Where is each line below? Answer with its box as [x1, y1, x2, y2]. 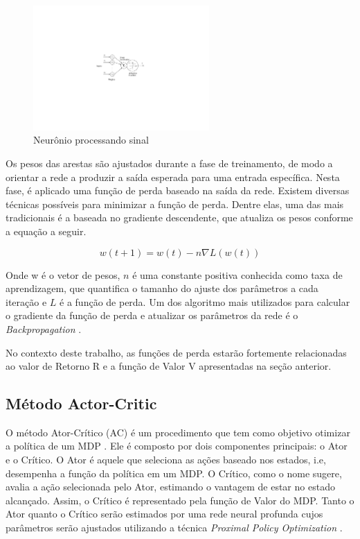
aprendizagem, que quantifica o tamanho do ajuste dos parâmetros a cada [6, 281, 318, 296]
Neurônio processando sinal [33, 132, 149, 147]
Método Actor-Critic [6, 393, 157, 414]
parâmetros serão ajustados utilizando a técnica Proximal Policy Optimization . [6, 520, 343, 535]
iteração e [6, 294, 47, 309]
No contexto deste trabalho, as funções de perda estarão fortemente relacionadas [6, 345, 347, 359]
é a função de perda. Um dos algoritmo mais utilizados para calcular [60, 294, 350, 309]
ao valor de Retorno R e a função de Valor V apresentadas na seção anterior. [6, 359, 332, 373]
